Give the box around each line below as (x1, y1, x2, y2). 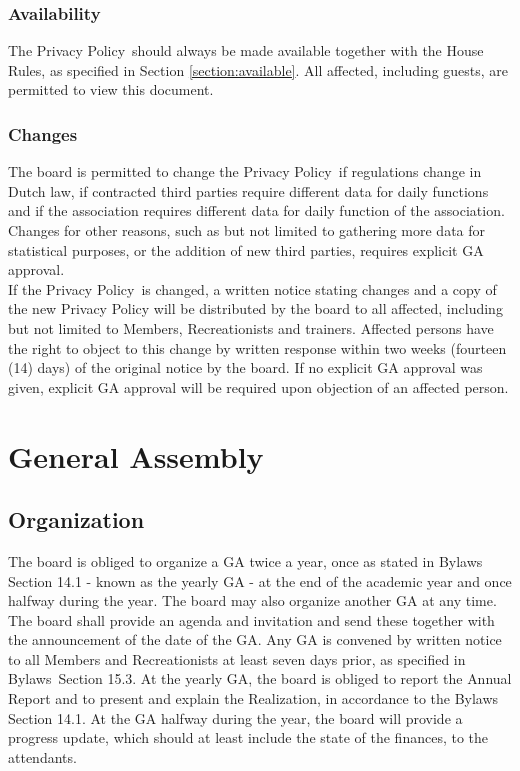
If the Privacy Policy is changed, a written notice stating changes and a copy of (8, 278, 497, 299)
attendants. (8, 746, 77, 767)
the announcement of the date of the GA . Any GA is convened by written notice (8, 629, 502, 650)
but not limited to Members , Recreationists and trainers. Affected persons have (8, 317, 494, 338)
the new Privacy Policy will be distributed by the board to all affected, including (8, 298, 503, 319)
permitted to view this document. (8, 79, 214, 100)
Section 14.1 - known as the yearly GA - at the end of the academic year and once (8, 570, 512, 591)
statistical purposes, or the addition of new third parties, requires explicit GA (8, 239, 484, 260)
